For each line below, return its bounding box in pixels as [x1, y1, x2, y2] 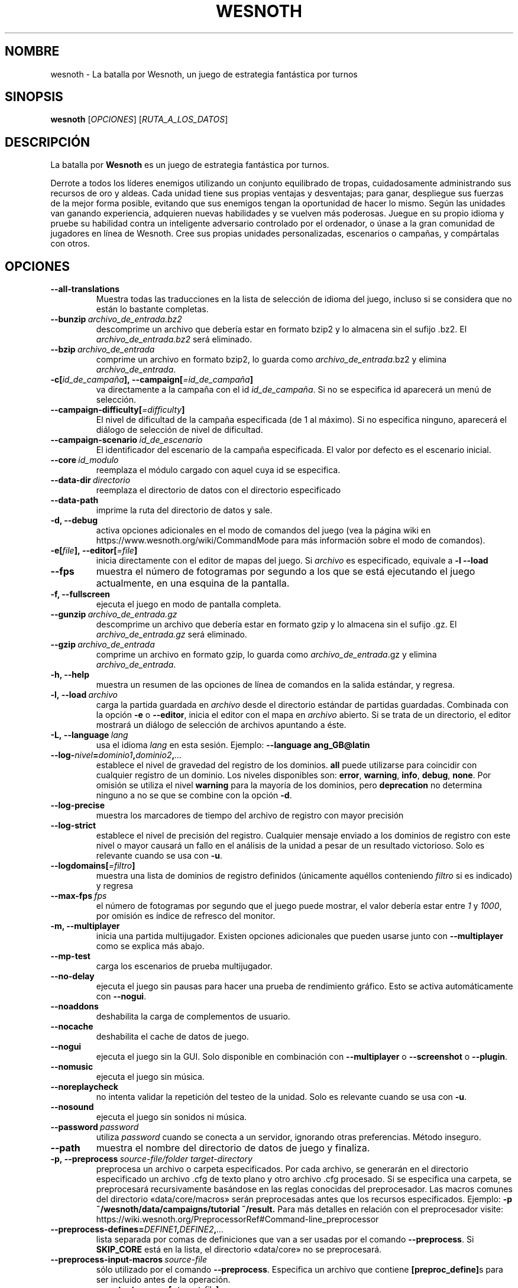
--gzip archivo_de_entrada [50, 639, 155, 650]
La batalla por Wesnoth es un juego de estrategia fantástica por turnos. [50, 160, 329, 170]
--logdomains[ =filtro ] [50, 860, 135, 871]
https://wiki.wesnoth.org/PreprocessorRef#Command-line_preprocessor [96, 1214, 379, 1225]
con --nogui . [96, 991, 147, 1002]
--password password [50, 1122, 139, 1132]
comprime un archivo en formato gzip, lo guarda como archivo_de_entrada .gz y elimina [96, 649, 437, 660]
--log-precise [50, 800, 105, 811]
